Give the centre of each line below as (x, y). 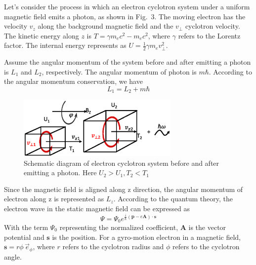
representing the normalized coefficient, (119, 227)
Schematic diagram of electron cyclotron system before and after (122, 163)
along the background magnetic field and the (106, 26)
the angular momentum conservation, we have (73, 81)
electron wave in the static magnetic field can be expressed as (97, 208)
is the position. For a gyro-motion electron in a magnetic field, (146, 237)
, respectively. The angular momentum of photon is (119, 71)
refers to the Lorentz (209, 35)
